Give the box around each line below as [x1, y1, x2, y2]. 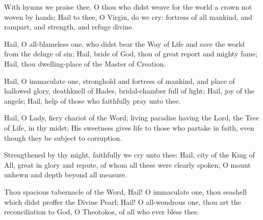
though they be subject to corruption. [4, 132, 122, 143]
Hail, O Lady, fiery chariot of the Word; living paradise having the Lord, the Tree [4, 112, 259, 123]
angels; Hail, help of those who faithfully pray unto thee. [4, 95, 181, 106]
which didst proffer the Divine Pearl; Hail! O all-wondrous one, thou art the [4, 196, 241, 207]
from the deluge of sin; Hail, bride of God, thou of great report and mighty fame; [4, 48, 258, 59]
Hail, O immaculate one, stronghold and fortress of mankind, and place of [4, 75, 235, 86]
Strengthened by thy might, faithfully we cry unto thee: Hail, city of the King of [4, 149, 255, 160]
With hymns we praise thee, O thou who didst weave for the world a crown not [4, 2, 252, 12]
